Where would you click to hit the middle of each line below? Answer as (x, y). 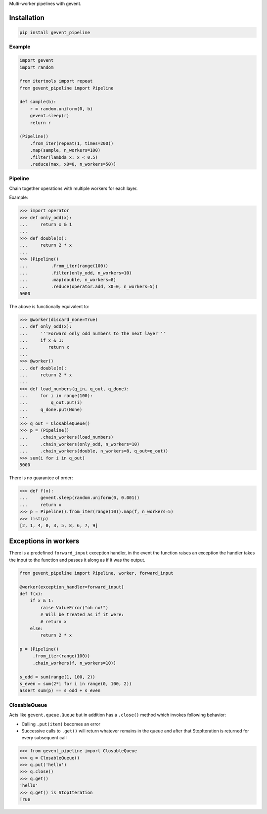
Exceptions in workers (44, 541)
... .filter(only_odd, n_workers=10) (76, 273)
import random (37, 67)
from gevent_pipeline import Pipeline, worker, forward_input (96, 573)
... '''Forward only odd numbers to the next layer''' (92, 333)
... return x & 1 (46, 224)
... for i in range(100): (56, 396)
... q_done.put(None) (51, 409)
